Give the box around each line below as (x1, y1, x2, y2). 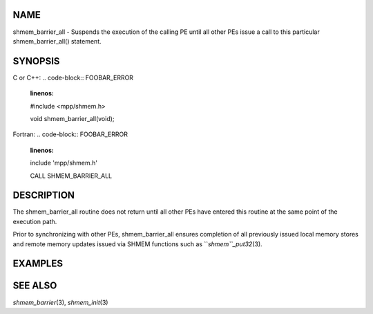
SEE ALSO (12, 280, 57, 292)
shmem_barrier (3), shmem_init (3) (12, 298, 108, 306)
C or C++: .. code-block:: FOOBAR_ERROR (12, 73, 134, 82)
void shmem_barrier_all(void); (30, 114, 115, 122)
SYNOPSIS (12, 55, 60, 67)
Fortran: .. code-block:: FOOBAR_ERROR (12, 130, 128, 138)
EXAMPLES (12, 258, 64, 270)
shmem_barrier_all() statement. (12, 37, 102, 45)
